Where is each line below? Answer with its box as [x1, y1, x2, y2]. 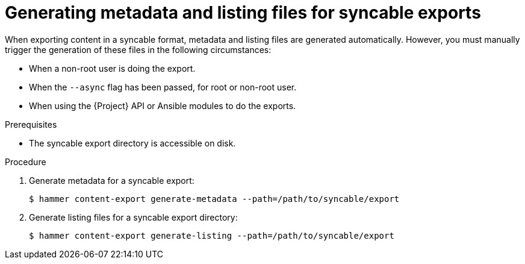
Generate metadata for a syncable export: [29, 175, 194, 186]
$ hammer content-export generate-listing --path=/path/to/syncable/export [29, 230, 394, 240]
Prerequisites [5, 119, 57, 130]
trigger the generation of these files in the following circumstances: [5, 44, 272, 55]
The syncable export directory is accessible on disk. [29, 137, 236, 148]
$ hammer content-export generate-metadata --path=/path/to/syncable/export [29, 193, 400, 204]
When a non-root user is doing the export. [29, 63, 196, 74]
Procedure [5, 156, 46, 167]
